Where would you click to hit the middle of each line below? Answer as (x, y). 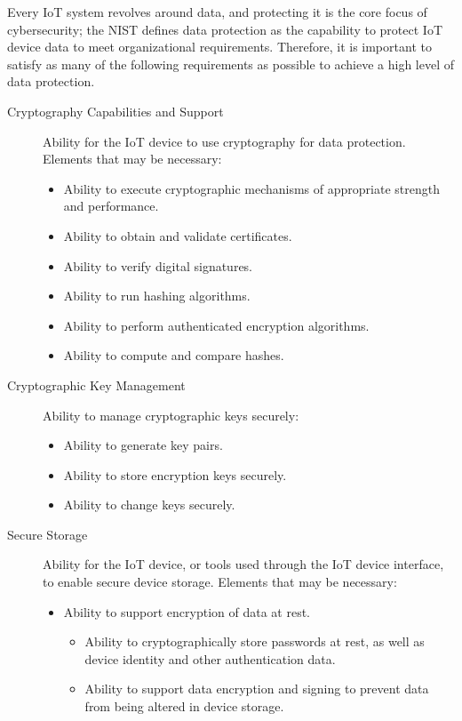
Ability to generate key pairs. (143, 445)
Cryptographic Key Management (96, 385)
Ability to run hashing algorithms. (157, 296)
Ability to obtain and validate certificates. (178, 235)
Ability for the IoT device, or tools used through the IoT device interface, (243, 564)
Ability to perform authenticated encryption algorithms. (216, 325)
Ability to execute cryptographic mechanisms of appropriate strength (251, 188)
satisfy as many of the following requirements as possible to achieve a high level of (231, 64)
